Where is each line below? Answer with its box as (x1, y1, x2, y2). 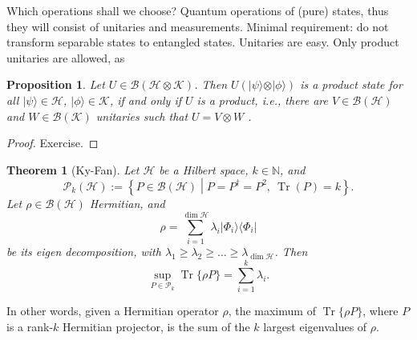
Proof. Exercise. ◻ (6, 134, 99, 151)
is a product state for (300, 76, 403, 93)
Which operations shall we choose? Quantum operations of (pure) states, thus (6, 2, 389, 18)
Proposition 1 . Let (6, 76, 105, 93)
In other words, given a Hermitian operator (6, 302, 219, 319)
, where (362, 302, 399, 319)
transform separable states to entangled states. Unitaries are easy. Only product (6, 34, 399, 50)
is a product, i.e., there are (196, 91, 329, 108)
